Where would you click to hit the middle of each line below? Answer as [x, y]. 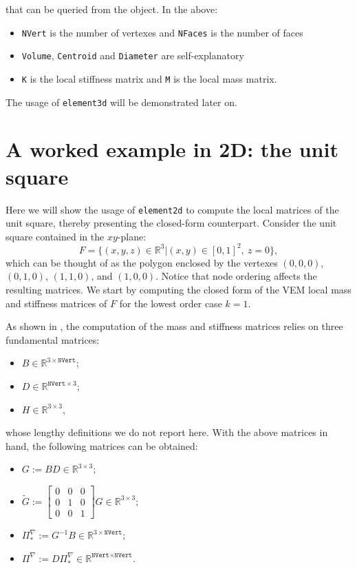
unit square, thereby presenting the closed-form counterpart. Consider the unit [171, 223]
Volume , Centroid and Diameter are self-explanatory [133, 55]
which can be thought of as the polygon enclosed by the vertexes [142, 262]
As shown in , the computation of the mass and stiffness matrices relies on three [174, 326]
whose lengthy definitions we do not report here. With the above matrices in [167, 432]
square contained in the [55, 236]
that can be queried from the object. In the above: [112, 9]
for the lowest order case [171, 303]
